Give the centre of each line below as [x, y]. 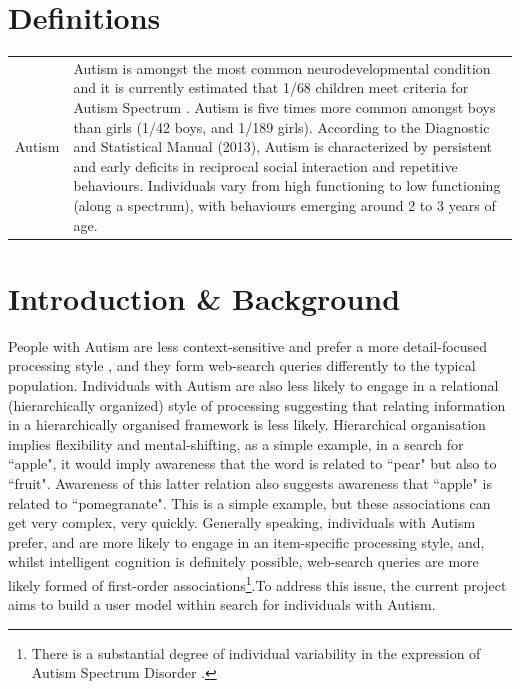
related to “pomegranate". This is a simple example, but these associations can [249, 502]
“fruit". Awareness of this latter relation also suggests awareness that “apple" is [250, 483]
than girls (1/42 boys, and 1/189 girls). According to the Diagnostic [281, 126]
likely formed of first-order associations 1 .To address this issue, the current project [257, 583]
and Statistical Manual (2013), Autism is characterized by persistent [282, 146]
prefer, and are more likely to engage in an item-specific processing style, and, [246, 541]
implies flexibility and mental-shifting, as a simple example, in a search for [236, 443]
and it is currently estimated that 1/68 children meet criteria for [271, 87]
